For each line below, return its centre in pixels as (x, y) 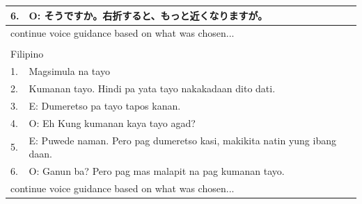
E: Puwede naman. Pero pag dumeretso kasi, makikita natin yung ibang (182, 140)
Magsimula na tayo (69, 71)
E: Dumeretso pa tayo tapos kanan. (105, 105)
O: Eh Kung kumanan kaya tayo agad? (112, 122)
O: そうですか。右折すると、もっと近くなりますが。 (148, 15)
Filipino (27, 54)
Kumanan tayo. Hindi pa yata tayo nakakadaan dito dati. (152, 88)
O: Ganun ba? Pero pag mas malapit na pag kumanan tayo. (157, 171)
